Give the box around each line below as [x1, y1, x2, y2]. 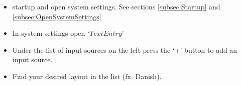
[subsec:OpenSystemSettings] [12, 11, 101, 21]
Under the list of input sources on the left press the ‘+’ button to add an [12, 44, 237, 55]
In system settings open [12, 28, 85, 38]
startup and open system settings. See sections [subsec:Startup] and [12, 1, 220, 11]
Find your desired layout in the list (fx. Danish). [12, 71, 162, 81]
